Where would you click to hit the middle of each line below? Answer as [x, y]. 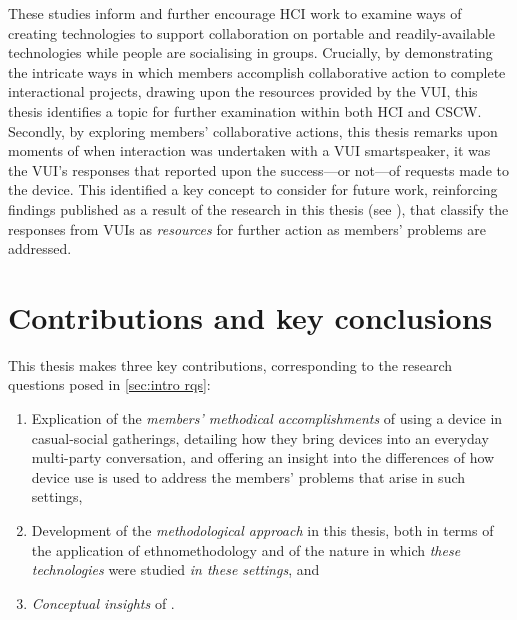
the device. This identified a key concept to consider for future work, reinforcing [253, 189]
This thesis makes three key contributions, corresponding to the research [230, 364]
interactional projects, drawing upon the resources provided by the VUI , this [243, 91]
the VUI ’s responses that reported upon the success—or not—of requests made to [258, 169]
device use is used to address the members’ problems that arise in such [248, 476]
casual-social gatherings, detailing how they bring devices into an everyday [260, 437]
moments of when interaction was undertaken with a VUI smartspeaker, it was [249, 150]
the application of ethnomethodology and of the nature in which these [246, 549]
